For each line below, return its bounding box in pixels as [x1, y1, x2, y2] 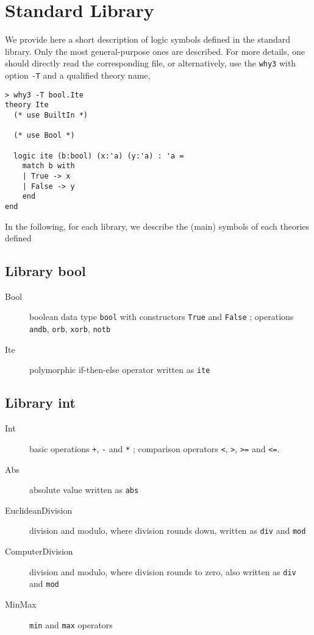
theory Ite [5, 101, 49, 110]
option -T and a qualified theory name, [5, 68, 151, 81]
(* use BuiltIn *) [13, 110, 88, 119]
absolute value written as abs [29, 483, 139, 496]
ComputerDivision [5, 545, 73, 557]
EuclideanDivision [5, 503, 73, 516]
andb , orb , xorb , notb [29, 322, 111, 335]
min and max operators [29, 618, 113, 631]
